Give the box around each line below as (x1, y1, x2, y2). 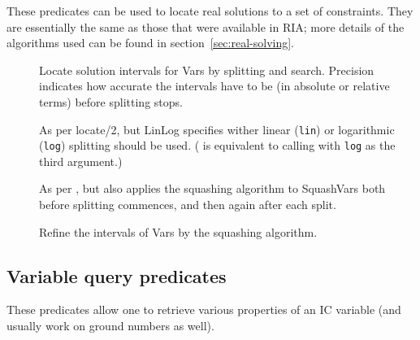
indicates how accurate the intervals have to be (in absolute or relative (39, 77, 390, 94)
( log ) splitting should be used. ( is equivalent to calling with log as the (39, 137, 396, 154)
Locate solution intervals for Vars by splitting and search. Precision (39, 61, 375, 78)
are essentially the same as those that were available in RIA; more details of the (6, 18, 405, 35)
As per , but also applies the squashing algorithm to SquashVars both (39, 180, 386, 197)
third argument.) (39, 152, 123, 169)
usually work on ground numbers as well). (6, 317, 214, 334)
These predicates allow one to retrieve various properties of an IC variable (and (6, 301, 401, 318)
